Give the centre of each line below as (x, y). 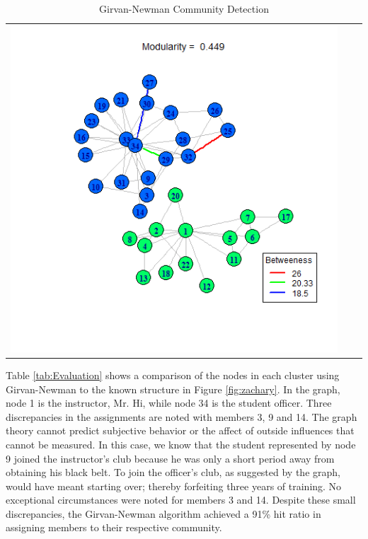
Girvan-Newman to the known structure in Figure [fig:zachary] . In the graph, (173, 389)
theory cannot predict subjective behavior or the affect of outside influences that (180, 430)
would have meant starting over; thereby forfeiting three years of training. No (174, 486)
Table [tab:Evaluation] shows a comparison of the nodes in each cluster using (173, 375)
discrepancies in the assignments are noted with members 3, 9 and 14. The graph (182, 416)
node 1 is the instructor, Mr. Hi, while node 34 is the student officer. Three (169, 403)
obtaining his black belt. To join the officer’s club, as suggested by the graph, (173, 472)
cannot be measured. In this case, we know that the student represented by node (181, 444)
